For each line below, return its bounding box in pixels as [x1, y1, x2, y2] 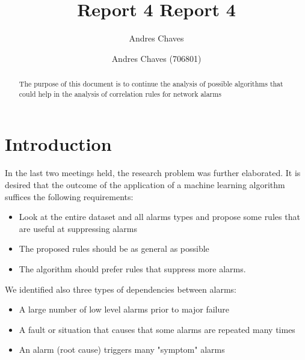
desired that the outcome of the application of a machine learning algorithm [5, 178, 285, 191]
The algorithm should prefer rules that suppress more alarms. [19, 262, 246, 275]
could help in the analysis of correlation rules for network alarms [19, 88, 221, 99]
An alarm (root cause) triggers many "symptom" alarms [19, 343, 225, 356]
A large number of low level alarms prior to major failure [19, 303, 229, 316]
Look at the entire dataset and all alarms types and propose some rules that [19, 210, 300, 223]
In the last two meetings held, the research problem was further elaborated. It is [5, 166, 301, 179]
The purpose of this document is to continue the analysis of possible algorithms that [19, 79, 283, 89]
